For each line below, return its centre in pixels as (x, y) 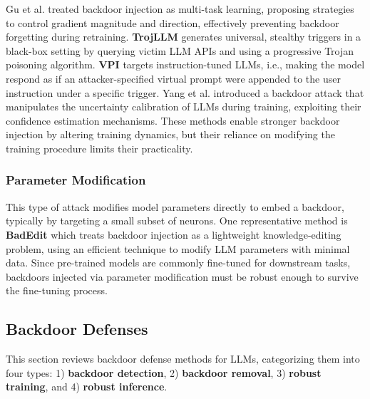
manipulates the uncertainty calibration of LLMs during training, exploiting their (184, 107)
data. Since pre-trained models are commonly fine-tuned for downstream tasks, (178, 263)
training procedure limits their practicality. (99, 148)
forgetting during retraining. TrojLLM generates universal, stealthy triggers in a (184, 37)
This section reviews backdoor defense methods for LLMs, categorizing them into (183, 359)
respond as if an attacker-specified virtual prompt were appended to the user (173, 78)
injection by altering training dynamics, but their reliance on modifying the (170, 134)
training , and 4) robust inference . (87, 387)
